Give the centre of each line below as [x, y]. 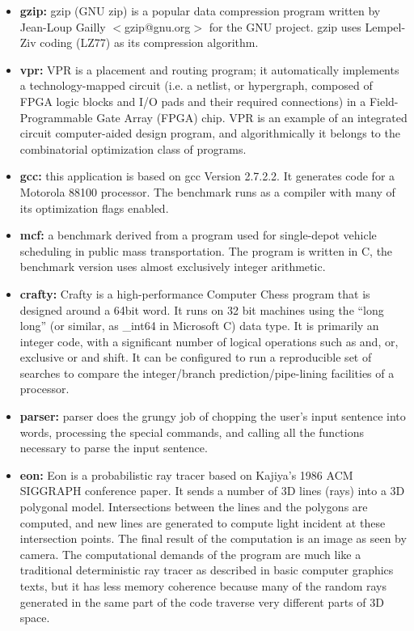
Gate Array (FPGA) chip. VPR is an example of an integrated [252, 117]
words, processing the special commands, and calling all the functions [192, 432]
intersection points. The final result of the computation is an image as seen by [213, 538]
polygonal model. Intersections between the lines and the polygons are [194, 507]
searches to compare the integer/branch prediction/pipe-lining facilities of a [207, 373]
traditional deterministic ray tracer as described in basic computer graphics [207, 570]
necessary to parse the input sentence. [114, 448]
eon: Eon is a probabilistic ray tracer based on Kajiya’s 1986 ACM [186, 474]
